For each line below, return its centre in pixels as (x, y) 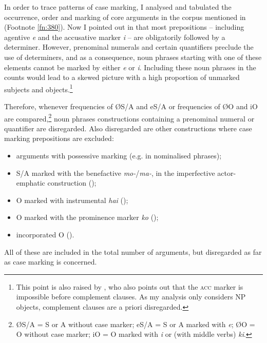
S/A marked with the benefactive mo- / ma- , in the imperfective (116, 173)
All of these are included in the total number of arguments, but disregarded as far (133, 251)
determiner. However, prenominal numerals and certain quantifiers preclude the (129, 47)
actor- (227, 173)
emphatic (31, 183)
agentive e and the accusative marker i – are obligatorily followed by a (115, 37)
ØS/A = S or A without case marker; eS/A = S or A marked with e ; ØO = (136, 324)
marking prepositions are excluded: (59, 138)
